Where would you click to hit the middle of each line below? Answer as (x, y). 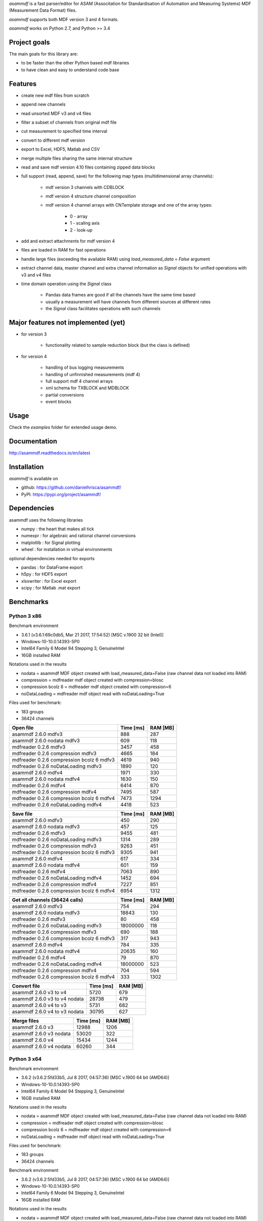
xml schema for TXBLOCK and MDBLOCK (87, 388)
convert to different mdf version (53, 140)
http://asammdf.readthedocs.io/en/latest (50, 453)
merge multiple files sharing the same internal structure (77, 158)
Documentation (33, 441)
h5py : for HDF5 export (44, 574)
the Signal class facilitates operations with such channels (103, 309)
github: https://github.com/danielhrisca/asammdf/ (71, 487)
